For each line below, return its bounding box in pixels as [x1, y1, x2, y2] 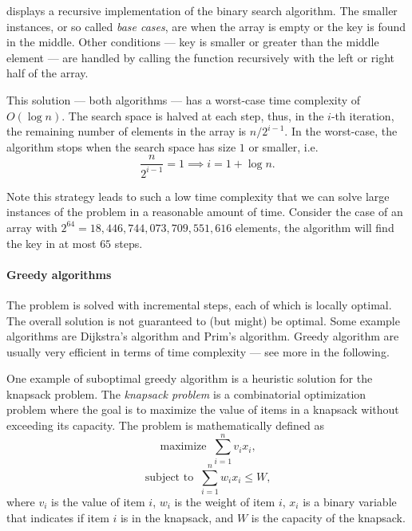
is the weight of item [174, 493, 275, 509]
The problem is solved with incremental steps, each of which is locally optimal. [6, 296, 392, 313]
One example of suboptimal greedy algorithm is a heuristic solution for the [6, 370, 373, 387]
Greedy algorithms [6, 265, 112, 282]
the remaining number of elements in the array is [6, 123, 247, 140]
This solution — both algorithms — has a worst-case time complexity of [6, 91, 361, 108]
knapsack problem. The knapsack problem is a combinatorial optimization [6, 385, 366, 402]
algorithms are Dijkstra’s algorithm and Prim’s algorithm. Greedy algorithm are [6, 328, 399, 344]
